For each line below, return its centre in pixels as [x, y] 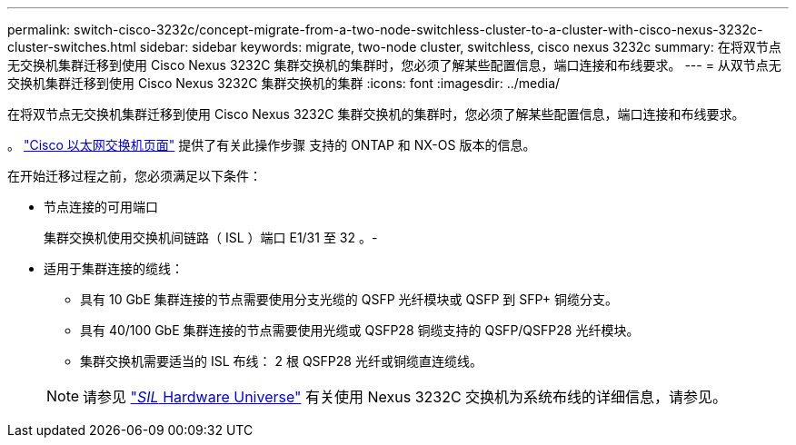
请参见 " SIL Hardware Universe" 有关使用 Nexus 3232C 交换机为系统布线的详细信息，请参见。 [405, 397]
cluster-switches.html [72, 47]
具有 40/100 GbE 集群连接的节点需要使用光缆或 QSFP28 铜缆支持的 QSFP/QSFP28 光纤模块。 [360, 330]
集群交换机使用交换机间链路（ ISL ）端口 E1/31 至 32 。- [211, 237]
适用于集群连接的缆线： [114, 268]
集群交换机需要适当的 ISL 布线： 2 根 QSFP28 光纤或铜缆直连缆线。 [281, 361]
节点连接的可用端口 [101, 207]
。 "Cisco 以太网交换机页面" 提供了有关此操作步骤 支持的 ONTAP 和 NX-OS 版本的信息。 [272, 145]
